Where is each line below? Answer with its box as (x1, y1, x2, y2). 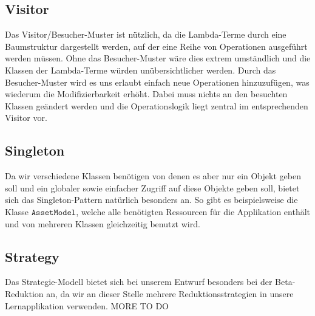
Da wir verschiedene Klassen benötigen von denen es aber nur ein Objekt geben (5, 170, 301, 182)
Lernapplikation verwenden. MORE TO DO (5, 299, 169, 312)
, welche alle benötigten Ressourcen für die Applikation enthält (76, 205, 311, 218)
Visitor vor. (5, 111, 47, 124)
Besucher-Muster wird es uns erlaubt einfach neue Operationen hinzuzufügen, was (5, 75, 310, 88)
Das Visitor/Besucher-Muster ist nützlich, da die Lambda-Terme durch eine (5, 28, 286, 41)
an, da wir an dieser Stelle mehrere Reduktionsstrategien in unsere (46, 287, 294, 300)
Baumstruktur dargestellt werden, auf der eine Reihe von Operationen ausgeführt (5, 39, 308, 52)
